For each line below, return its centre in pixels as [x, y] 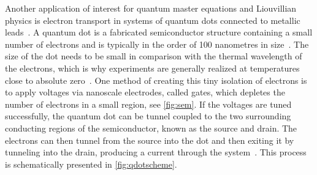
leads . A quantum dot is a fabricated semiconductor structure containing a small [159, 32]
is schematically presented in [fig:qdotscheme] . [91, 164]
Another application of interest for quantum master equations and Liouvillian [151, 8]
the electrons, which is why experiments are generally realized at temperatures [152, 68]
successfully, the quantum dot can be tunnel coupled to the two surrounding [148, 116]
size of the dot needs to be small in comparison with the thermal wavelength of [154, 56]
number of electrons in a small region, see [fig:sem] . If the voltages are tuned [148, 104]
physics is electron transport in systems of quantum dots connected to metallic [153, 20]
